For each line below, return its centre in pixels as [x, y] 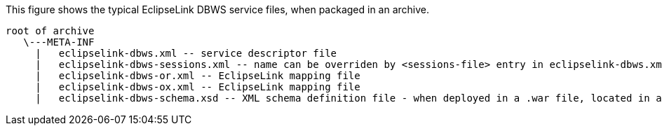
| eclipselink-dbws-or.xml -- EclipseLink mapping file [198, 76]
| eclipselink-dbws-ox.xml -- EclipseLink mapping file [198, 87]
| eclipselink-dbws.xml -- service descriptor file [186, 53]
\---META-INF [59, 42]
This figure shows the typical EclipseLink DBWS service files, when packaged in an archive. [218, 9]
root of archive [50, 31]
